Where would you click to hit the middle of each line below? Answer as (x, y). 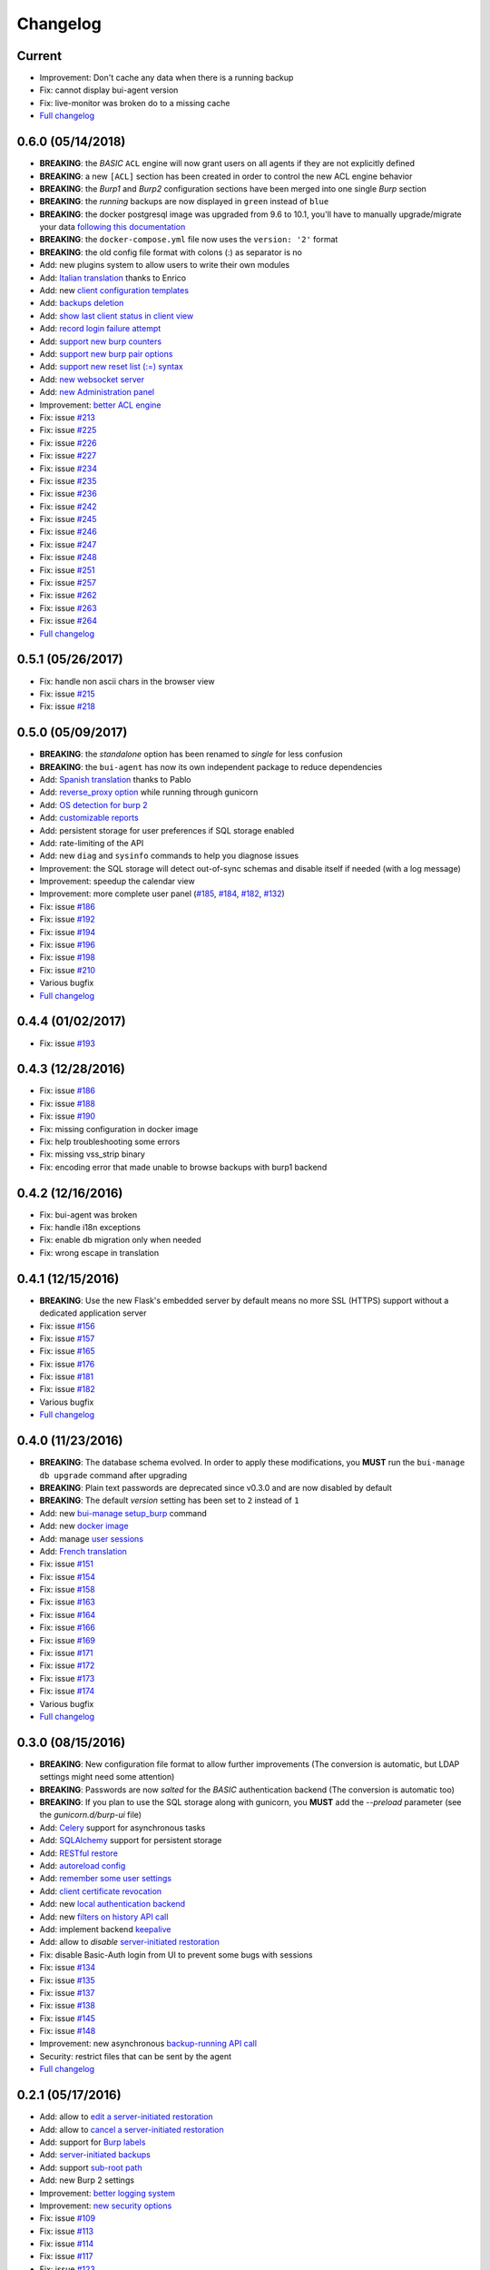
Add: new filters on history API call (104, 1917)
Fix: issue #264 (68, 621)
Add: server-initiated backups (95, 2155)
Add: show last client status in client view (117, 316)
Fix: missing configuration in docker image (119, 1129)
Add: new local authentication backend (113, 1904)
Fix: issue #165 (67, 1351)
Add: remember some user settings (106, 1879)
